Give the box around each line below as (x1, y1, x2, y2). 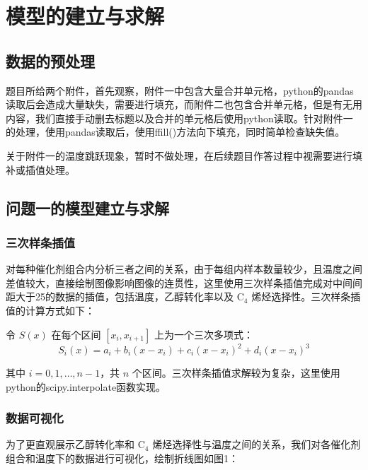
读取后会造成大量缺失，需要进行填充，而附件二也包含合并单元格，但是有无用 (6, 97, 362, 112)
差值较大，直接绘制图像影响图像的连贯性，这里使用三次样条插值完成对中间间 (6, 275, 362, 290)
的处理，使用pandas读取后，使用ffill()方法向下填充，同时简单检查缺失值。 (6, 124, 345, 139)
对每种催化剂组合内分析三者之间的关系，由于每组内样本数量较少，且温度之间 (6, 262, 362, 276)
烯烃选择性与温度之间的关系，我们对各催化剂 (152, 437, 361, 452)
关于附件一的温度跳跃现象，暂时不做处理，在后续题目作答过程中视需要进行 (6, 148, 352, 163)
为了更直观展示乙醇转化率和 (6, 437, 134, 452)
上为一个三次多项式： (154, 327, 253, 341)
